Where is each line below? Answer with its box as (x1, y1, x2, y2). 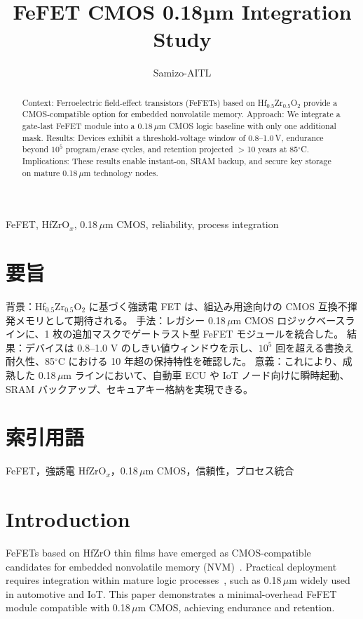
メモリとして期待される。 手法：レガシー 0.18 (15, 312, 226, 327)
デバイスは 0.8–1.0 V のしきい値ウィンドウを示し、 (25, 340, 259, 354)
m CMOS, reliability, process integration (104, 217, 279, 232)
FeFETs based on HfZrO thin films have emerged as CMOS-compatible (6, 545, 311, 560)
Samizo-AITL (153, 65, 212, 80)
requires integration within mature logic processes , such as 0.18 (6, 573, 282, 587)
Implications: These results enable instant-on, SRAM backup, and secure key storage (22, 154, 331, 166)
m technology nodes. (83, 166, 158, 178)
